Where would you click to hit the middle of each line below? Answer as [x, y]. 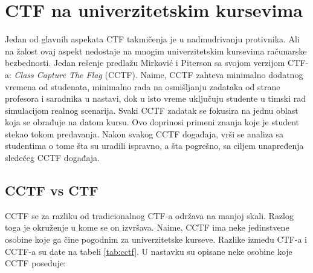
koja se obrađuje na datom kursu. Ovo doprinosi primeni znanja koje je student [152, 122]
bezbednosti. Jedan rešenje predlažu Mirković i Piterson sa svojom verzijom [145, 63]
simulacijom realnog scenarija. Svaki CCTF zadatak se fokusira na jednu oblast [152, 110]
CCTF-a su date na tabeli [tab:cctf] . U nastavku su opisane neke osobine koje [149, 251]
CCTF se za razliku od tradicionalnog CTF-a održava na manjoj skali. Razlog [150, 215]
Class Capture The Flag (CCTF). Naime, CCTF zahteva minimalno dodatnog [159, 74]
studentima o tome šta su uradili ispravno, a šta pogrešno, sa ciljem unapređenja [154, 146]
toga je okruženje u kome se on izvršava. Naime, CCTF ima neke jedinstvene [147, 227]
